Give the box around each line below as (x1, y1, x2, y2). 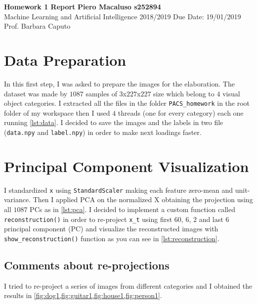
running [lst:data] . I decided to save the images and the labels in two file (4, 117, 223, 128)
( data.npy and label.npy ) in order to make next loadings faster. (4, 127, 202, 137)
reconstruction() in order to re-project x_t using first (4, 214, 172, 224)
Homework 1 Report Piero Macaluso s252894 (4, 1, 161, 11)
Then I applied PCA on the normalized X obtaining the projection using (33, 194, 253, 205)
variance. (4, 194, 31, 205)
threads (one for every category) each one (118, 107, 244, 118)
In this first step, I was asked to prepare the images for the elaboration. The (4, 78, 235, 88)
